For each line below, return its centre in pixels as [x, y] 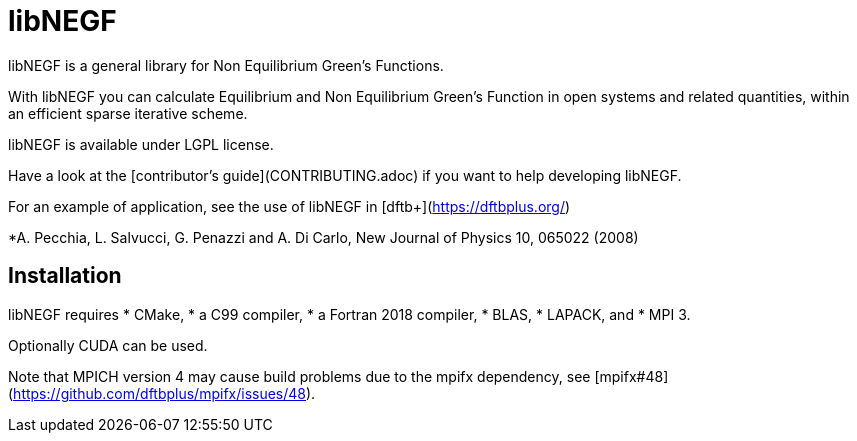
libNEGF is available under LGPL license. [141, 144]
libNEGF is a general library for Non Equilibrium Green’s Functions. [226, 65]
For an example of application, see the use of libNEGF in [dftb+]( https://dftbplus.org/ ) [289, 206]
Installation [65, 276]
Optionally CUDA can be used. [108, 345]
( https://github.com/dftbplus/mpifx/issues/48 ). [162, 393]
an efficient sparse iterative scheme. [128, 113]
